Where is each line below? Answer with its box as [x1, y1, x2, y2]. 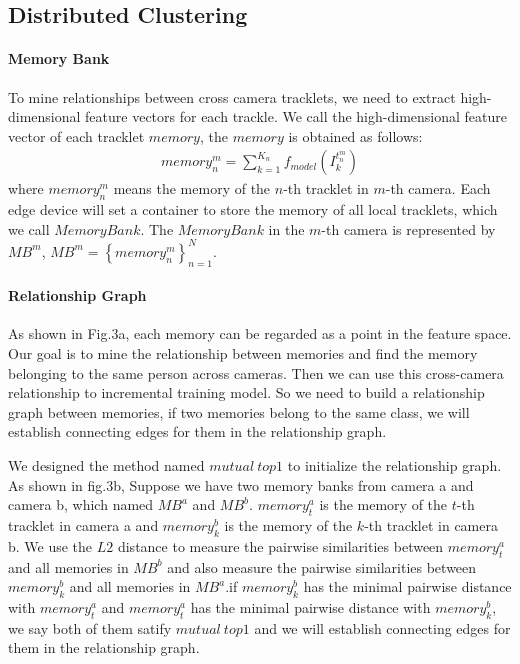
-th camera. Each [385, 178, 491, 199]
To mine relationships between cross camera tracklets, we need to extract [8, 86, 456, 107]
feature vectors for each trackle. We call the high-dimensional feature [85, 106, 507, 127]
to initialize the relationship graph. [287, 455, 502, 476]
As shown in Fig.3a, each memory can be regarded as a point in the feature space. [8, 323, 512, 344]
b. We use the [8, 535, 93, 556]
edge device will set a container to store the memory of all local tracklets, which [8, 199, 498, 220]
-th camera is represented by [321, 218, 496, 239]
